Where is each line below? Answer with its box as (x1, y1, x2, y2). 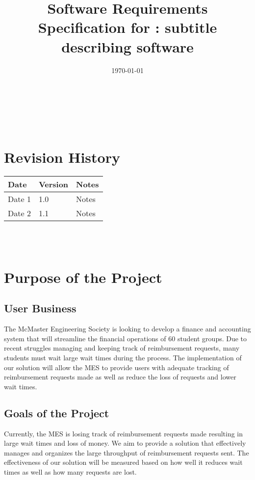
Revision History (4, 147, 120, 167)
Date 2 (8, 207, 31, 219)
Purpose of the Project (4, 267, 162, 287)
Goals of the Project (4, 405, 109, 420)
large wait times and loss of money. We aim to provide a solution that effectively (4, 438, 246, 448)
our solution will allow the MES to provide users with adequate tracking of (4, 362, 229, 372)
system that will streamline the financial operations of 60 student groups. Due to (4, 333, 247, 343)
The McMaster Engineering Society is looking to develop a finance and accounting (4, 324, 251, 334)
